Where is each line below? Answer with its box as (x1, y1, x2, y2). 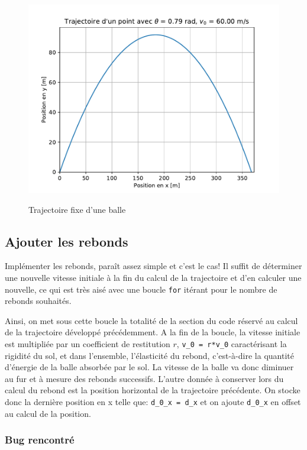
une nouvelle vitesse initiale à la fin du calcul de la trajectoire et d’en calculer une (5, 271, 302, 283)
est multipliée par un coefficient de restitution (5, 338, 170, 350)
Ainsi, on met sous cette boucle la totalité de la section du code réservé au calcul (5, 314, 298, 326)
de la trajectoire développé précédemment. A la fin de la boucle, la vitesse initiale (5, 326, 300, 338)
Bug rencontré (5, 432, 75, 447)
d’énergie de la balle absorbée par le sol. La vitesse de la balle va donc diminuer (5, 361, 294, 373)
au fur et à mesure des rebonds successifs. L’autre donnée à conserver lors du (5, 372, 284, 384)
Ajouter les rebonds (5, 232, 128, 250)
